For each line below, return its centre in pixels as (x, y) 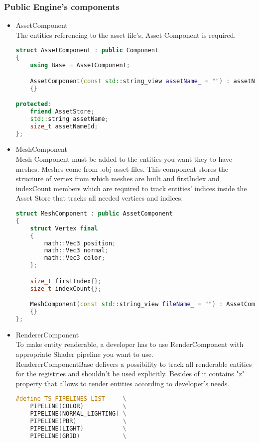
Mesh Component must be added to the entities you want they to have (124, 159)
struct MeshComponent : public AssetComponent (94, 214)
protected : (34, 104)
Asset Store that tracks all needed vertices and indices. (99, 198)
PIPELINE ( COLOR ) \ (78, 406)
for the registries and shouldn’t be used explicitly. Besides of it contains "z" (130, 374)
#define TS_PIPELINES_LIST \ (71, 399)
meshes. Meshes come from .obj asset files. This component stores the (122, 168)
